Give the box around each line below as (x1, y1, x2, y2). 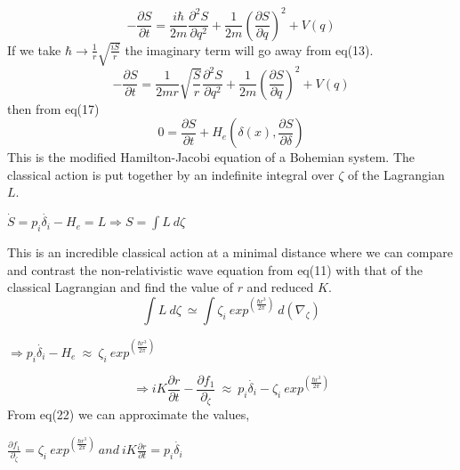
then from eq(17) (7, 99, 100, 117)
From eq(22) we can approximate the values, (7, 405, 250, 424)
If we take (7, 40, 61, 59)
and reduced (246, 278, 314, 296)
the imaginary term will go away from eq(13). (125, 40, 374, 59)
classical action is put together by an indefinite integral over (7, 165, 335, 183)
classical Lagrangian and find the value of (7, 278, 233, 296)
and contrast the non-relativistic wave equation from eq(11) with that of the (7, 260, 423, 279)
